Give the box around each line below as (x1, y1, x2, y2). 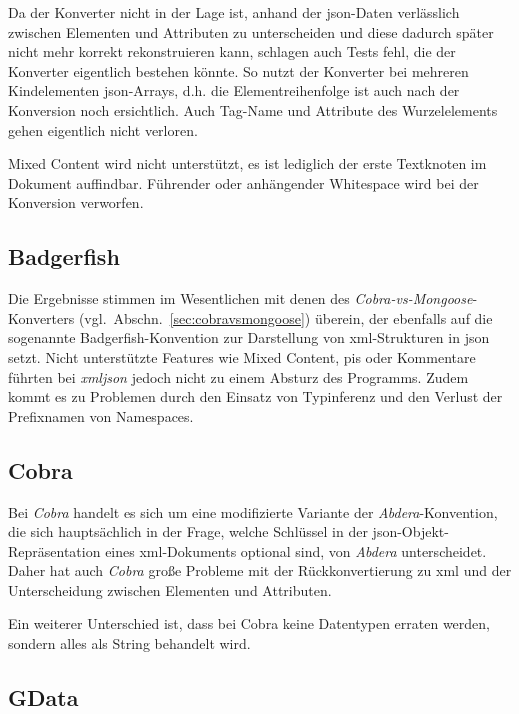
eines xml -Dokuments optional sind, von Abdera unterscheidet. (105, 540, 487, 561)
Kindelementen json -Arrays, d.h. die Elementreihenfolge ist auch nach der (8, 80, 460, 101)
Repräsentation (8, 540, 101, 561)
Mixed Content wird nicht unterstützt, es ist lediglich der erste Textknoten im (8, 153, 487, 174)
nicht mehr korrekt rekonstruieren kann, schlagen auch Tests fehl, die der (8, 41, 456, 62)
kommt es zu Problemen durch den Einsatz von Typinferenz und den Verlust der (8, 386, 503, 407)
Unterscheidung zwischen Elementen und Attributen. (8, 579, 332, 600)
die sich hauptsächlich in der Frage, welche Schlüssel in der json (8, 521, 398, 542)
